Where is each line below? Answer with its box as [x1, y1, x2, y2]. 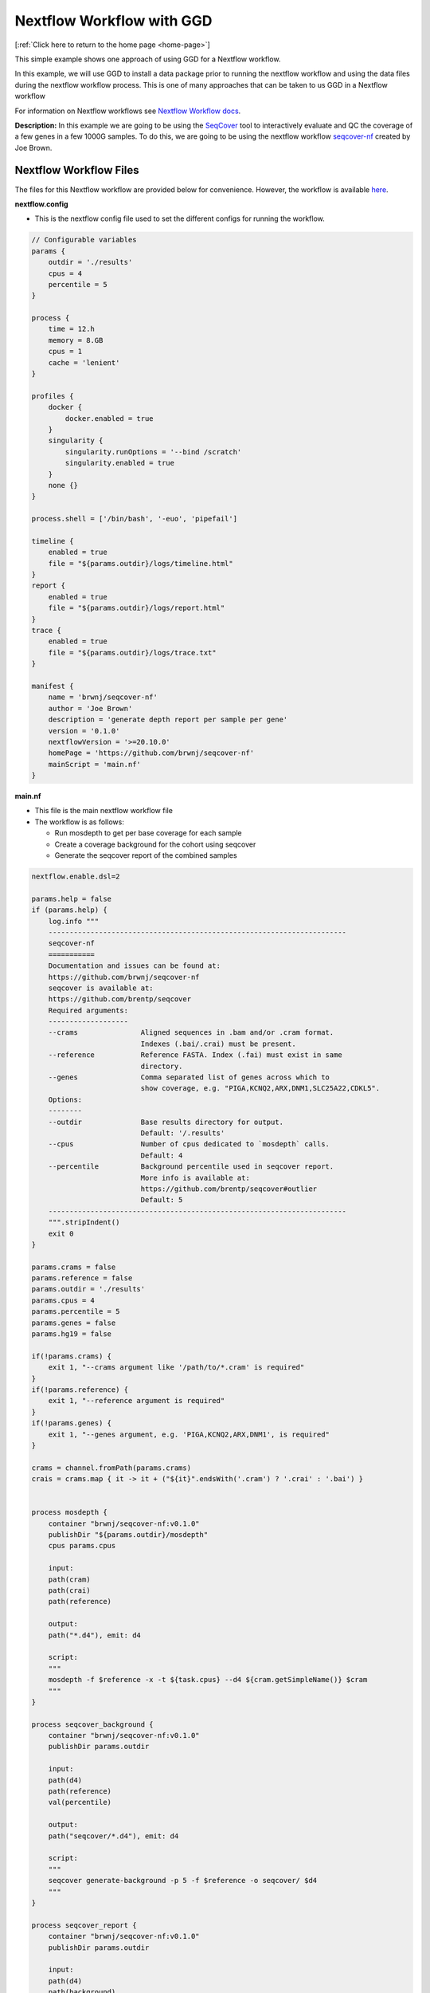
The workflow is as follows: [34, 817, 125, 827]
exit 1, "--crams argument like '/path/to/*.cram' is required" [48, 1363, 305, 1372]
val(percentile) [48, 1798, 111, 1807]
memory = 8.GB [48, 336, 104, 344]
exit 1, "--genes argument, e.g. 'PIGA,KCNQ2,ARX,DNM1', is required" [48, 1429, 330, 1439]
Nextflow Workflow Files [14, 163, 139, 177]
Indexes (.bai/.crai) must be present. [140, 1039, 296, 1048]
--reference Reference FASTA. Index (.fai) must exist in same [48, 1051, 342, 1059]
